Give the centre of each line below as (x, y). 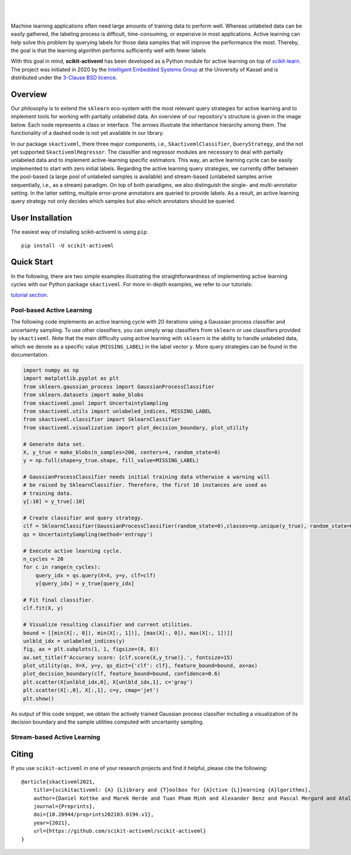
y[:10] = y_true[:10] (54, 502)
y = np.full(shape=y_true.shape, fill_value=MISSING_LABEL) (111, 461)
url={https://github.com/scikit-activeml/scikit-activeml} (120, 831)
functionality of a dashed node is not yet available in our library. (87, 133)
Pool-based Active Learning (51, 310)
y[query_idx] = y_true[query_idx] (85, 584)
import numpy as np (51, 370)
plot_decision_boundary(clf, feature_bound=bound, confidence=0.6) (122, 674)
